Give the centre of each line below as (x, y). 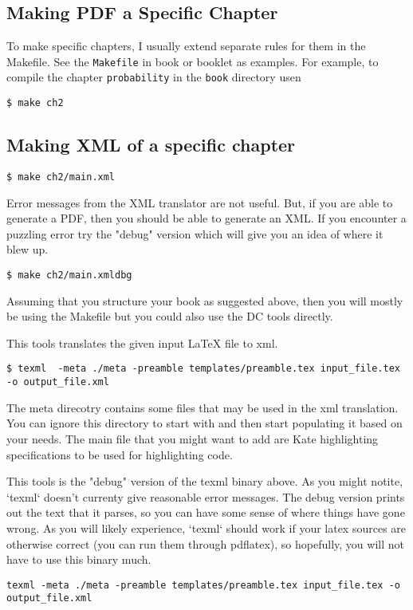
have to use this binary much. (79, 559)
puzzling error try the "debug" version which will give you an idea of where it (195, 233)
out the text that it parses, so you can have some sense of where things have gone (206, 512)
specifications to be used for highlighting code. (120, 454)
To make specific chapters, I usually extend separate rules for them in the (186, 46)
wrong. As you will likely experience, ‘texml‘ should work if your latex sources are (206, 527)
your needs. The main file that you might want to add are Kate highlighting (193, 438)
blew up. (28, 249)
